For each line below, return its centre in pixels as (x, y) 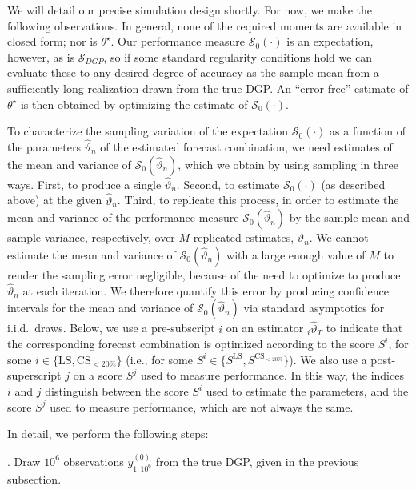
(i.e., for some (159, 359)
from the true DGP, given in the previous (257, 461)
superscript (34, 375)
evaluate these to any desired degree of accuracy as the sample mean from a (193, 72)
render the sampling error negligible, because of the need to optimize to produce (204, 275)
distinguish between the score (117, 391)
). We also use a (328, 359)
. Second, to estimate (228, 184)
